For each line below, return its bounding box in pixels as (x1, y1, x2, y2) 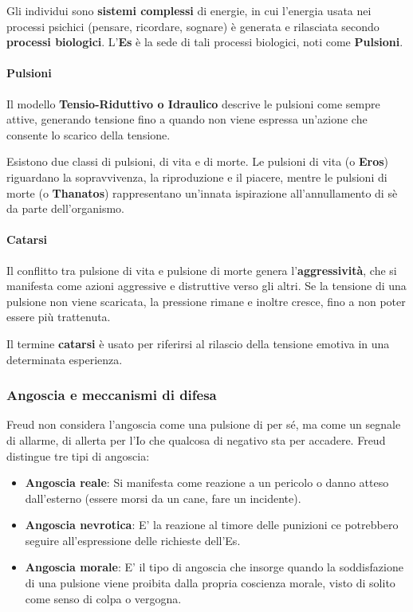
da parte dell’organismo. (6, 200, 124, 217)
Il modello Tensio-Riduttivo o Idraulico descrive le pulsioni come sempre (6, 95, 380, 112)
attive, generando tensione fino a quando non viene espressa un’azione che (6, 111, 368, 127)
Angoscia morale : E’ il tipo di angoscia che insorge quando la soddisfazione (25, 559, 403, 575)
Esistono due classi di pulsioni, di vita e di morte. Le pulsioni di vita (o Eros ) (6, 153, 389, 170)
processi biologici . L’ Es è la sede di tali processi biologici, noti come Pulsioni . (6, 33, 403, 50)
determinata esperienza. (6, 351, 123, 367)
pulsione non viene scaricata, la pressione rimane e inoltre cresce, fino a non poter (6, 292, 406, 309)
